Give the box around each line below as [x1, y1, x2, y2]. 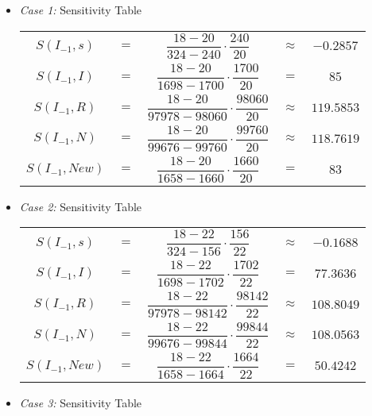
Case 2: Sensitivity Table [19, 198, 142, 214]
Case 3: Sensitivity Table [19, 395, 142, 411]
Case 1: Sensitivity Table [19, 2, 142, 17]
